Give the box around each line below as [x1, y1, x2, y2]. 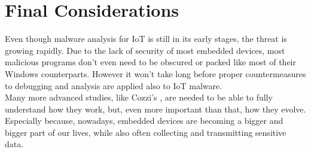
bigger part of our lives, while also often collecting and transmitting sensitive [5, 126, 286, 138]
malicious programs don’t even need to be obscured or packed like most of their [5, 56, 296, 68]
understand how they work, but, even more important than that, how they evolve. [5, 102, 306, 115]
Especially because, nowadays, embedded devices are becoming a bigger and [5, 114, 283, 127]
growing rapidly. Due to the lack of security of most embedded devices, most [5, 44, 285, 56]
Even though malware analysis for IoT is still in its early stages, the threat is [5, 32, 287, 45]
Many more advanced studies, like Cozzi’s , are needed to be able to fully [5, 91, 273, 104]
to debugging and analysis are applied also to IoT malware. [5, 79, 222, 92]
